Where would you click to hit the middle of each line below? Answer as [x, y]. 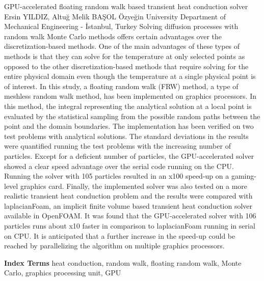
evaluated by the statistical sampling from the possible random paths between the [132, 116]
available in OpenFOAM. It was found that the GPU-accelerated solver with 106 [130, 216]
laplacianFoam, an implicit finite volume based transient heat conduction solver [128, 205]
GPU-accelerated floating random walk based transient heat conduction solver [126, 6]
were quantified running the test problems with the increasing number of [117, 146]
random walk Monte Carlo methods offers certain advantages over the [113, 36]
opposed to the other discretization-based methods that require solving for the [126, 66]
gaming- [244, 176]
